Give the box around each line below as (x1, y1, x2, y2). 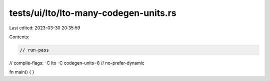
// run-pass (19, 47, 49, 53)
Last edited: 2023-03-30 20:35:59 (9, 25, 80, 31)
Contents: (9, 34, 29, 40)
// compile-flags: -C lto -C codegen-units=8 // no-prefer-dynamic (9, 60, 145, 66)
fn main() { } (9, 69, 34, 75)
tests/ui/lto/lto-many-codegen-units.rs (9, 7, 177, 18)
